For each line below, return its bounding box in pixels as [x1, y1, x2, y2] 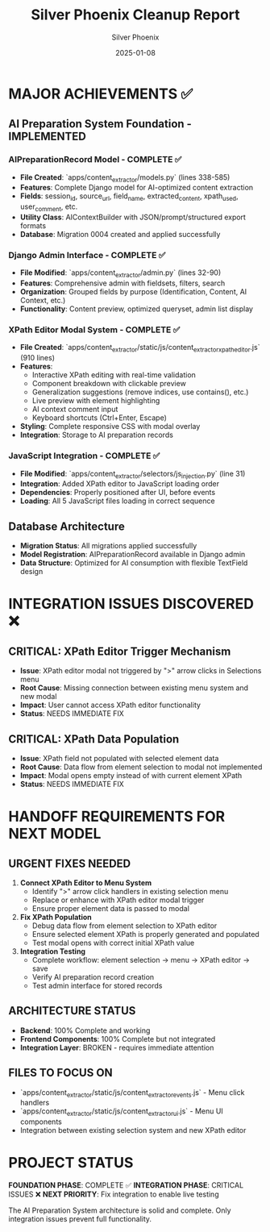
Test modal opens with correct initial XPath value [31, 938, 195, 947]
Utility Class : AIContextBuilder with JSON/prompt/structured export [19, 212, 246, 223]
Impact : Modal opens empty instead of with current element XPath [19, 770, 243, 780]
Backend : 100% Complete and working [19, 1026, 151, 1035]
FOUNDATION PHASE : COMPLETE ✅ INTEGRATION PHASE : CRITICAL [8, 1180, 244, 1190]
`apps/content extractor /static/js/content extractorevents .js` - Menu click [19, 1087, 245, 1099]
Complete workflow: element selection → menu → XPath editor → [31, 955, 250, 964]
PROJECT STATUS [8, 1154, 134, 1172]
